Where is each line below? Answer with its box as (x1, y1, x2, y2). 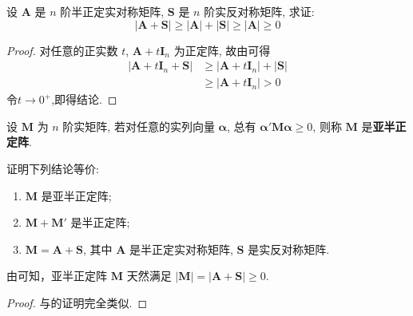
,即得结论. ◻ (51, 91, 117, 108)
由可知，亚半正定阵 (6, 267, 107, 284)
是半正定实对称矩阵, (129, 240, 233, 257)
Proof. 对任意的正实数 (6, 41, 118, 58)
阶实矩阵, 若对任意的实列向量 (62, 117, 215, 134)
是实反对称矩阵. (248, 240, 330, 257)
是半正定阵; (70, 214, 130, 231)
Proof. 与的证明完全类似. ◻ (6, 294, 148, 310)
